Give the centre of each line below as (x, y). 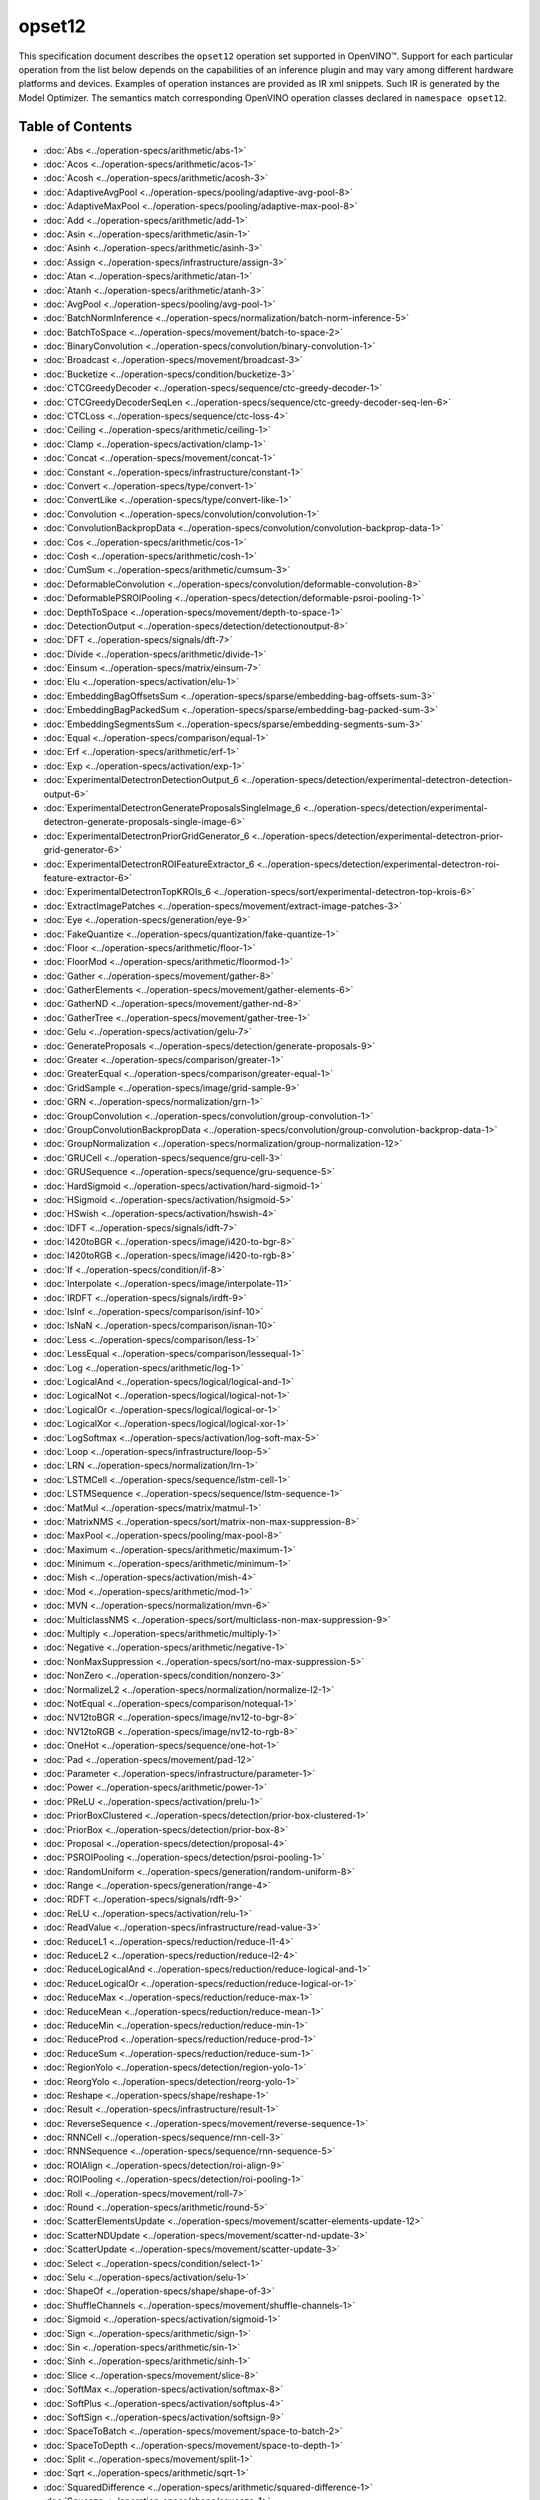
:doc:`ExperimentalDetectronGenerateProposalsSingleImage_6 (172, 807)
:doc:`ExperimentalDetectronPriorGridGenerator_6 (146, 836)
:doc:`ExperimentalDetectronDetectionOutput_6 (141, 780)
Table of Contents (75, 126)
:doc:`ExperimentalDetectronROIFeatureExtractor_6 (149, 864)
